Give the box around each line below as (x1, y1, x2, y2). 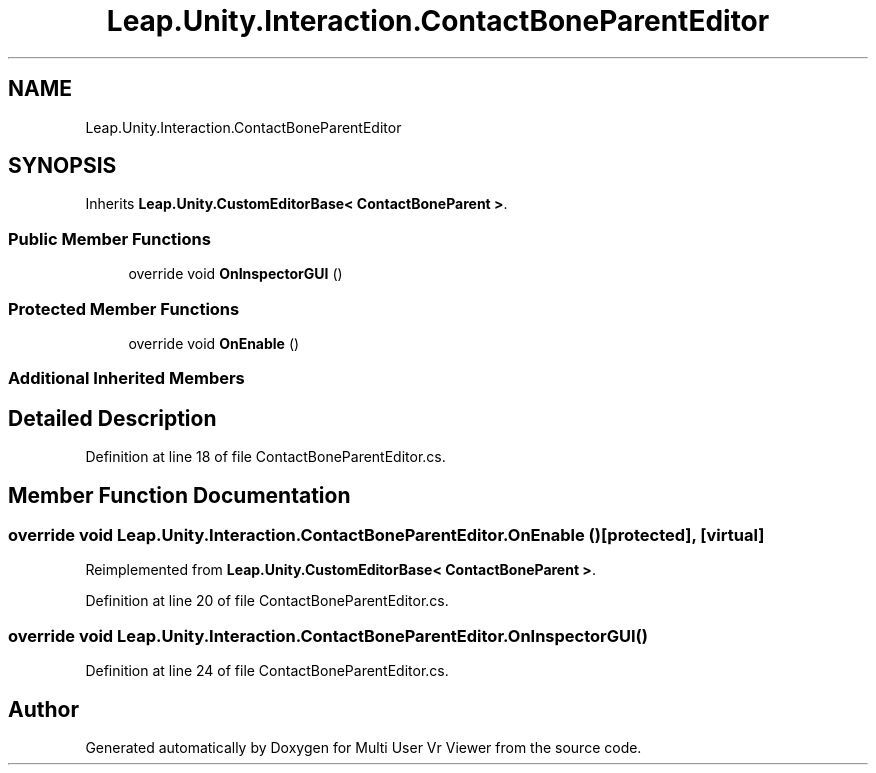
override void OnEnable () (128, 334, 300, 352)
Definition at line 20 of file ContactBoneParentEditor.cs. (85, 592, 449, 610)
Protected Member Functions (8, 298, 240, 319)
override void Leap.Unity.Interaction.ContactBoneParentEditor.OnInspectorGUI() (8, 625, 648, 646)
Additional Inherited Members (8, 368, 245, 389)
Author (8, 696, 79, 722)
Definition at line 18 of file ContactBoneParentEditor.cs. (85, 448, 446, 466)
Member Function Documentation (8, 482, 351, 508)
